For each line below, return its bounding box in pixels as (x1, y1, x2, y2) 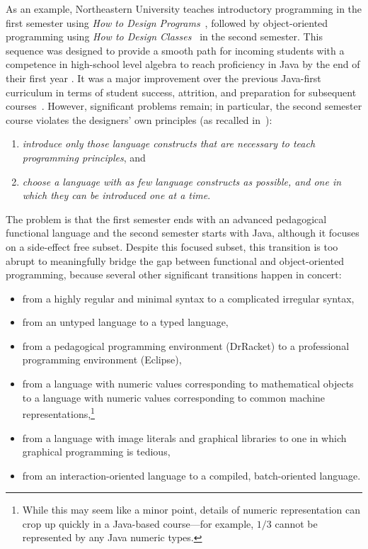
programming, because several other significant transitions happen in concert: (6, 267, 342, 282)
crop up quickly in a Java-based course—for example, (22, 516, 254, 531)
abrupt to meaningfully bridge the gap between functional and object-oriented (6, 253, 345, 268)
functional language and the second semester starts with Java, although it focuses (6, 225, 360, 240)
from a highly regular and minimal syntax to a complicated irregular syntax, (22, 290, 355, 305)
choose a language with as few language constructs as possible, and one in (22, 174, 342, 188)
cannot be (275, 516, 318, 531)
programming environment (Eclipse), (22, 352, 182, 367)
